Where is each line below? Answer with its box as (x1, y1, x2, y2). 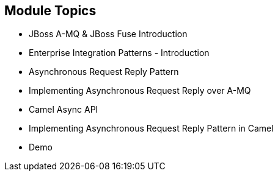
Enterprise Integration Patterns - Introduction (29, 48, 210, 58)
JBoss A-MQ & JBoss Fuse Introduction (29, 29, 188, 40)
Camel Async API (29, 104, 98, 115)
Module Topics (4, 3, 97, 18)
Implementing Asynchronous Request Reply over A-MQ (29, 85, 251, 96)
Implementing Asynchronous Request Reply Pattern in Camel (29, 123, 274, 134)
